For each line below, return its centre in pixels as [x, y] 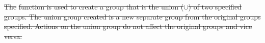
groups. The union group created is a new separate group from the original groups [132, 16]
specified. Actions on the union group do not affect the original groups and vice [128, 26]
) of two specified [215, 6]
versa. [13, 36]
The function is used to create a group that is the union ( [94, 6]
